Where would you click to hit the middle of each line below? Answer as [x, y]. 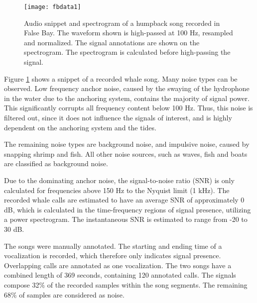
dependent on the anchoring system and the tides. [80, 127]
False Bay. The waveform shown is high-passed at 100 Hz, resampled [128, 33]
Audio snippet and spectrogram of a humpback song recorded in [122, 23]
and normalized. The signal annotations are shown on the [112, 42]
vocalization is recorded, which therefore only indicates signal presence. [113, 255]
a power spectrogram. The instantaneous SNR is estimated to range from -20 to [126, 219]
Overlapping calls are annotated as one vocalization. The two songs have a [118, 265]
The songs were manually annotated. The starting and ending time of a [113, 246]
